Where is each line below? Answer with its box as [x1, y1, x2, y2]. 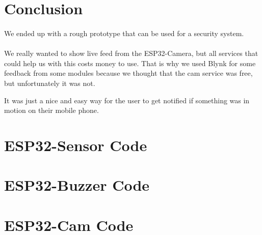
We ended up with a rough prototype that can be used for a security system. [4, 27, 244, 38]
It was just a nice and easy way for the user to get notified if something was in [4, 95, 250, 105]
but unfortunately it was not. [4, 77, 95, 88]
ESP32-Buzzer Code [4, 174, 150, 195]
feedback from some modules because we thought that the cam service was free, [4, 68, 253, 78]
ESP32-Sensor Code [4, 134, 147, 155]
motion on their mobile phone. [4, 105, 99, 115]
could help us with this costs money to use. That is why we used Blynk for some [4, 57, 256, 68]
